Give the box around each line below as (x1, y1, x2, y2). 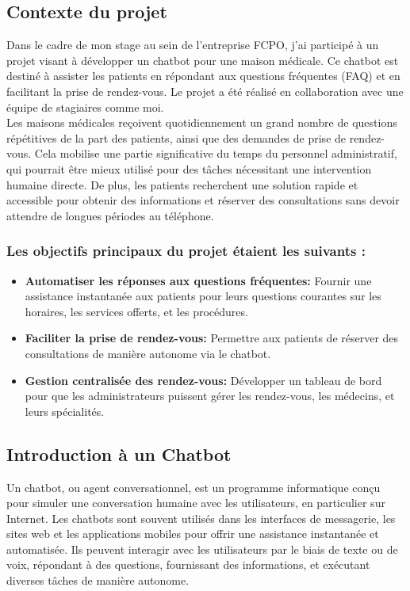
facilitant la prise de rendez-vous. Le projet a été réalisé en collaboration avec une (6, 82, 404, 99)
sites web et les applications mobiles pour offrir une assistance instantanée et (6, 525, 379, 542)
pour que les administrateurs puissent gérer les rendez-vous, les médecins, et (25, 387, 395, 404)
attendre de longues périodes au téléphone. (6, 207, 214, 223)
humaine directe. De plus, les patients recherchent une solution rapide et (6, 176, 358, 193)
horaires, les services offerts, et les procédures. (25, 303, 248, 319)
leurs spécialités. (25, 402, 105, 419)
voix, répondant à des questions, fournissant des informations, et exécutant (6, 556, 370, 573)
